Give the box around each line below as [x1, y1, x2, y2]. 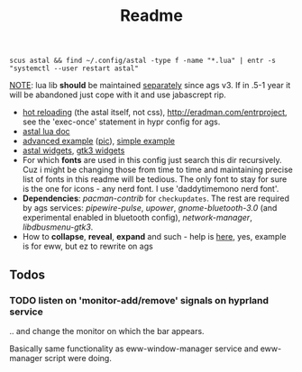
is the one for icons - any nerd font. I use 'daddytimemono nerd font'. [22, 184, 279, 195]
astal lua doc [22, 126, 70, 137]
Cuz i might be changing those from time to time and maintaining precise [22, 164, 293, 176]
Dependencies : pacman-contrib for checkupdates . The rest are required [22, 193, 290, 204]
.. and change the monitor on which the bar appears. [9, 325, 205, 336]
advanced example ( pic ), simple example [22, 136, 176, 147]
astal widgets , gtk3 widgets [22, 145, 125, 156]
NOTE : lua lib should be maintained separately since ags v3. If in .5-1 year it [9, 80, 291, 91]
